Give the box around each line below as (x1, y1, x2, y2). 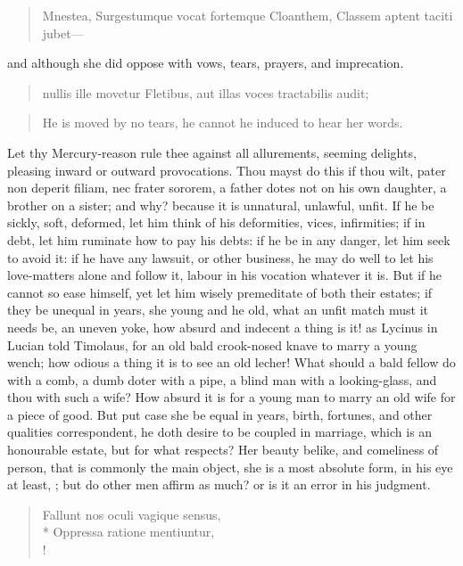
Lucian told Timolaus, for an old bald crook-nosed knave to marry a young (7, 335, 418, 354)
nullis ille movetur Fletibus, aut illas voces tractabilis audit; (42, 83, 369, 102)
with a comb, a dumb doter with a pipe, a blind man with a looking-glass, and (7, 370, 437, 389)
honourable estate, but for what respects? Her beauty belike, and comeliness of (7, 440, 439, 459)
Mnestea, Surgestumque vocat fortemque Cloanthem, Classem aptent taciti (42, 6, 453, 24)
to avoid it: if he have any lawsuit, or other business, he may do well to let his (7, 248, 434, 267)
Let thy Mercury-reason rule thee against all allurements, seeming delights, (7, 143, 417, 161)
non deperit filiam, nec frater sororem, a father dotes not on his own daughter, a (7, 178, 447, 197)
